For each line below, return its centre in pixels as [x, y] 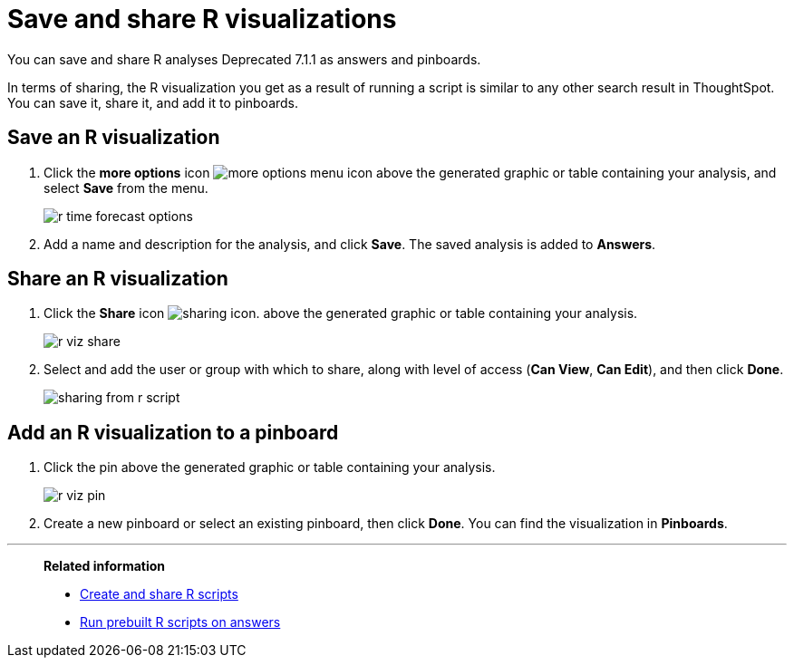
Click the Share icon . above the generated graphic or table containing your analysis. [341, 313]
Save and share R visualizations [202, 19]
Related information [105, 566]
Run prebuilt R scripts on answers [180, 622]
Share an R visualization [118, 279]
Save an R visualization [114, 138]
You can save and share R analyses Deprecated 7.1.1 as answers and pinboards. [244, 59]
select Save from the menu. [126, 188]
